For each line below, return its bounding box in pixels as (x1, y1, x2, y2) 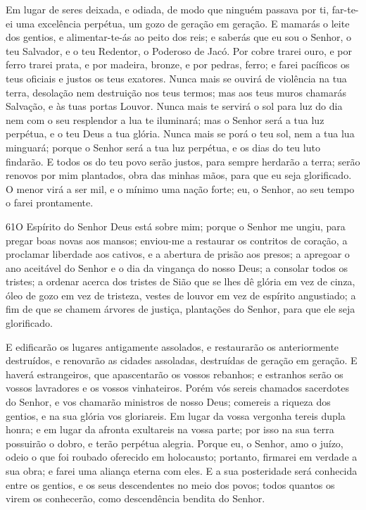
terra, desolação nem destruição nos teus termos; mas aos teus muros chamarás (6, 85, 346, 99)
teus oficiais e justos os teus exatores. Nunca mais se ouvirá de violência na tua (6, 70, 347, 85)
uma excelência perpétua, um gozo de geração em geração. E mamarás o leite (15, 15, 350, 30)
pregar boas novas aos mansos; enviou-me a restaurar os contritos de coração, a (6, 232, 348, 247)
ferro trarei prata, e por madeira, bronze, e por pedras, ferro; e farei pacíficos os (6, 57, 350, 72)
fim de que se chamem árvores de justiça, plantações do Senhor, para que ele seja (6, 301, 355, 316)
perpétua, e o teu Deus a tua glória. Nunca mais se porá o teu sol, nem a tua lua (6, 126, 355, 141)
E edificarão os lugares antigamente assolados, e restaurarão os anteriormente (6, 339, 339, 354)
